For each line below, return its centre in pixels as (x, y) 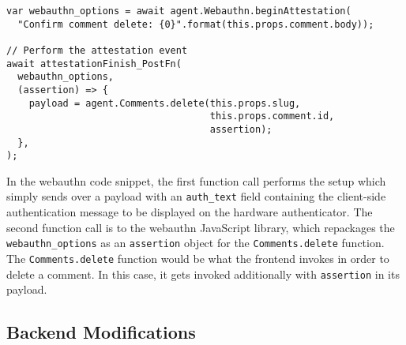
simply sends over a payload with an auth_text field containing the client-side (196, 196)
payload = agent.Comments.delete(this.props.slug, (165, 103)
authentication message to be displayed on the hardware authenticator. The (190, 212)
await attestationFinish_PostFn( (94, 64)
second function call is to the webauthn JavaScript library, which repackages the (201, 227)
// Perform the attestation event (97, 50)
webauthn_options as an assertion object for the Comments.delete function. (195, 243)
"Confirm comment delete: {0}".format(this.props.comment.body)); (196, 24)
